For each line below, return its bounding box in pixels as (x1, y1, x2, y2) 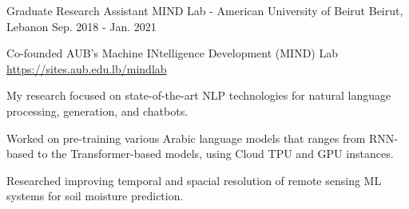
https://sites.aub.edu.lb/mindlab (6, 60, 167, 77)
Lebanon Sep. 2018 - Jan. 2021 (6, 18, 157, 34)
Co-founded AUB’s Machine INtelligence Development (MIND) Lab (6, 45, 339, 61)
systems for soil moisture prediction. (6, 187, 184, 204)
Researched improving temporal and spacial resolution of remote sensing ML (6, 172, 382, 188)
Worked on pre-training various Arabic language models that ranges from (6, 129, 366, 146)
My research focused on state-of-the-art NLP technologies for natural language (6, 87, 391, 104)
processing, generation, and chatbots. (6, 102, 189, 119)
